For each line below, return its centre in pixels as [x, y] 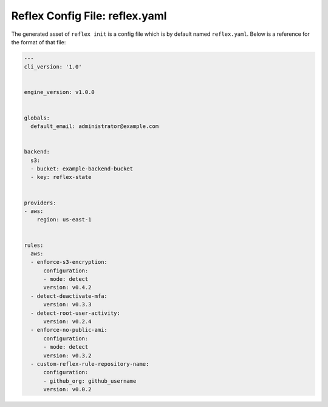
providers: [40, 203]
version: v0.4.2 [67, 288]
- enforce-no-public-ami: [69, 330]
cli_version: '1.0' [53, 67]
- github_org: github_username [90, 381]
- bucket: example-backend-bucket [82, 169]
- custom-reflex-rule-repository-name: [90, 364]
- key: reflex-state [61, 177]
